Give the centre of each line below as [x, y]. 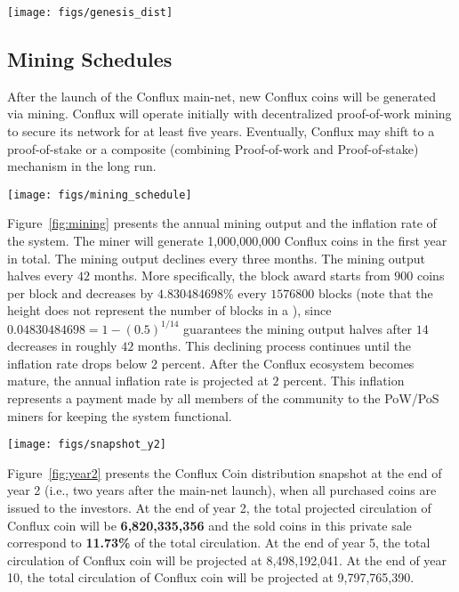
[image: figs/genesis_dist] [90, 12]
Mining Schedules [90, 59]
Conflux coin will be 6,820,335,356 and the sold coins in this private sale [209, 525]
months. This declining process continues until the [274, 346]
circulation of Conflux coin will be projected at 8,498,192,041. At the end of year [227, 560]
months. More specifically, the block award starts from [242, 276]
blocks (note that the [375, 292]
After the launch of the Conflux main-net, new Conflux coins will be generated [222, 96]
